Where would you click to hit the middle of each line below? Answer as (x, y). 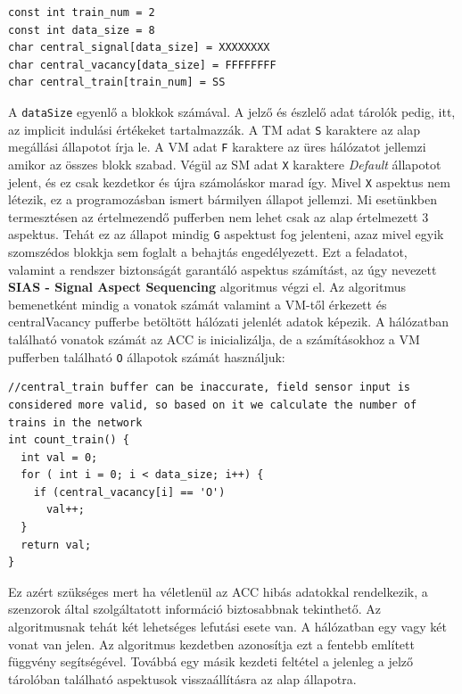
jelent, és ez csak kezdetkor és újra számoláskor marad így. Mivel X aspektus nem (229, 182)
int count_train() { (69, 440)
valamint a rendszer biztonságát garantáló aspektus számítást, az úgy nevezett (223, 269)
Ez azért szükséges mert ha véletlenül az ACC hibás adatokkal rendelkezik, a (218, 591)
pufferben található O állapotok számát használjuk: (147, 356)
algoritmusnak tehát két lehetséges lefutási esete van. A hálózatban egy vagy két (227, 627)
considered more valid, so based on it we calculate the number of (213, 405)
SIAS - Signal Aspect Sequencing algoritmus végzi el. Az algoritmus (207, 287)
